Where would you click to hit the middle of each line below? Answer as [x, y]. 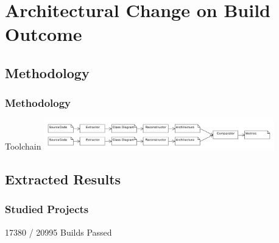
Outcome [44, 34]
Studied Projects [47, 209]
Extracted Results [63, 179]
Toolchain [23, 146]
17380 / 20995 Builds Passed [58, 232]
